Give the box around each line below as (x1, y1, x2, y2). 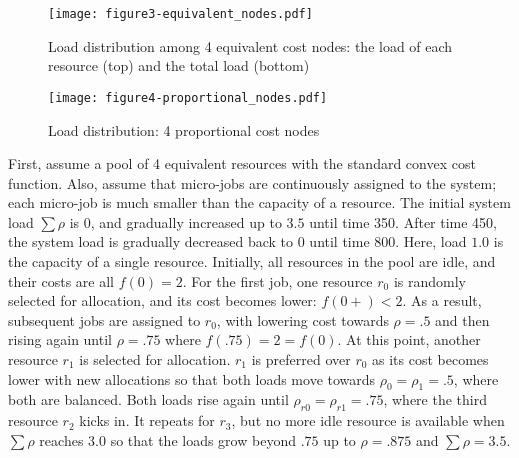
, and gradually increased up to (90, 211, 282, 232)
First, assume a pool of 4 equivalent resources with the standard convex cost (8, 153, 476, 174)
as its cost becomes (372, 349, 489, 370)
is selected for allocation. (79, 349, 231, 370)
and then (435, 309, 490, 330)
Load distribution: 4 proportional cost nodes (48, 119, 320, 140)
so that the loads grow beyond (110, 429, 296, 450)
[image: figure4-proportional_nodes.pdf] (48, 90, 328, 105)
